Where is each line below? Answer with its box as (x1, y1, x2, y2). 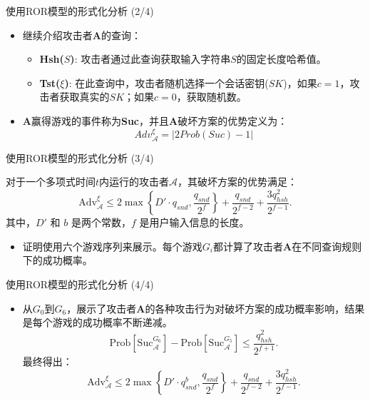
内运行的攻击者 (99, 174, 170, 189)
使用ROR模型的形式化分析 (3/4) (6, 150, 154, 165)
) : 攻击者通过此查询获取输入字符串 (70, 51, 231, 66)
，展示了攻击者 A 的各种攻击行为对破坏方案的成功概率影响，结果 (66, 300, 365, 315)
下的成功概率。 (22, 253, 93, 268)
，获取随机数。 (176, 89, 247, 104)
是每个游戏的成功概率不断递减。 (22, 315, 173, 330)
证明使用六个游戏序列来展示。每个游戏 (22, 238, 202, 253)
